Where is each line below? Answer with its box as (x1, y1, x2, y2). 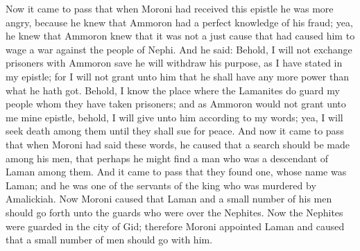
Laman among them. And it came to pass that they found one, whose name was (6, 164, 347, 179)
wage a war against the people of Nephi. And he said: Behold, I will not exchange (6, 42, 352, 56)
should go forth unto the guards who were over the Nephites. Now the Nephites (6, 205, 343, 219)
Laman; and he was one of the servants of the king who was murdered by (6, 178, 316, 192)
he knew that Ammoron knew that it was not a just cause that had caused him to (6, 28, 355, 43)
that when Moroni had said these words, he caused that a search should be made (6, 137, 350, 151)
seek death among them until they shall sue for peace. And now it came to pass (6, 123, 344, 138)
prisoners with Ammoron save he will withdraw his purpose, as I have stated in (6, 55, 343, 70)
